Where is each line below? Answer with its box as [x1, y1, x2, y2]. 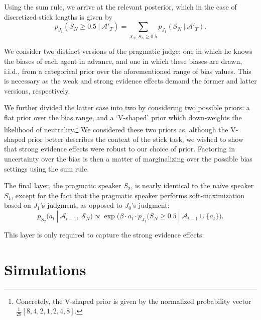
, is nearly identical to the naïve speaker [130, 180, 254, 191]
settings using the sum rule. [4, 163, 89, 174]
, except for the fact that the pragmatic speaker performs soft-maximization [11, 190, 245, 200]
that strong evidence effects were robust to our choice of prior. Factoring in [4, 143, 235, 154]
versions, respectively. [4, 85, 70, 96]
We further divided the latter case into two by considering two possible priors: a [4, 102, 250, 113]
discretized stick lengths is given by [4, 11, 112, 22]
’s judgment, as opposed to [40, 200, 122, 210]
